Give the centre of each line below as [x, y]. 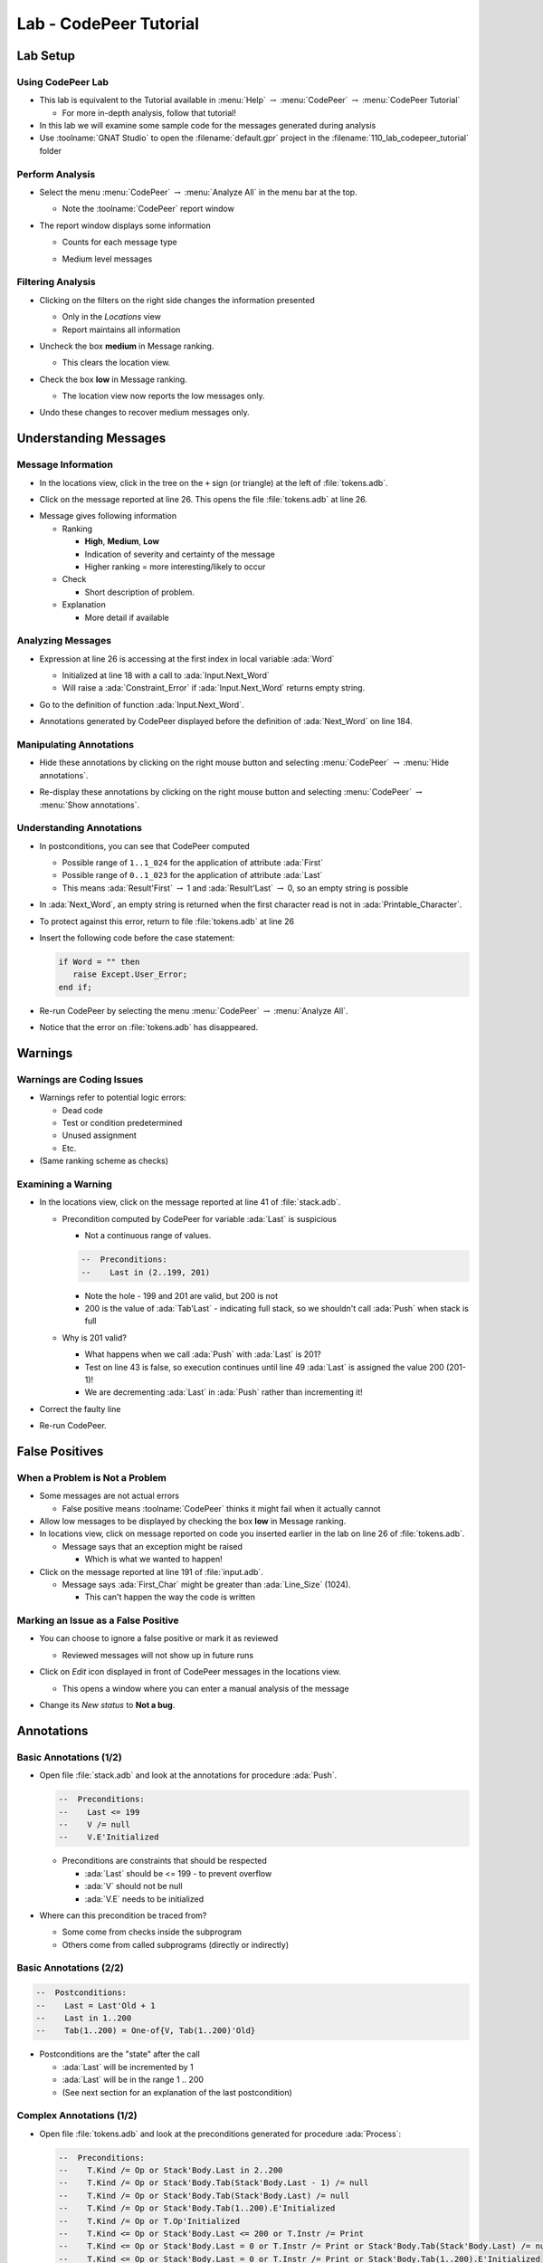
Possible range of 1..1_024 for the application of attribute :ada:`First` [193, 863]
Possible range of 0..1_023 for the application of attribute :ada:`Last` [192, 875]
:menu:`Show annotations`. [90, 805]
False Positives [60, 1451]
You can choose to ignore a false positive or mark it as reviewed [159, 1638]
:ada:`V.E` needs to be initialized [144, 1899]
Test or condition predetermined [122, 1123]
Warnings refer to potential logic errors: [113, 1098]
